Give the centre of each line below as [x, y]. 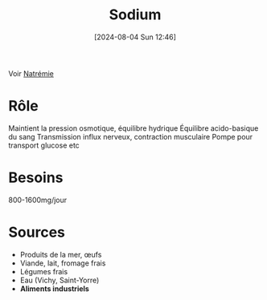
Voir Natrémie [31, 73]
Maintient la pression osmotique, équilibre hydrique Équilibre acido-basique [133, 128]
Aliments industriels [55, 288]
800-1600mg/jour [38, 200]
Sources [37, 232]
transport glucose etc [44, 145]
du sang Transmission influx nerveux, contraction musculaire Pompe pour [131, 136]
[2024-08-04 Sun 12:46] [135, 37]
